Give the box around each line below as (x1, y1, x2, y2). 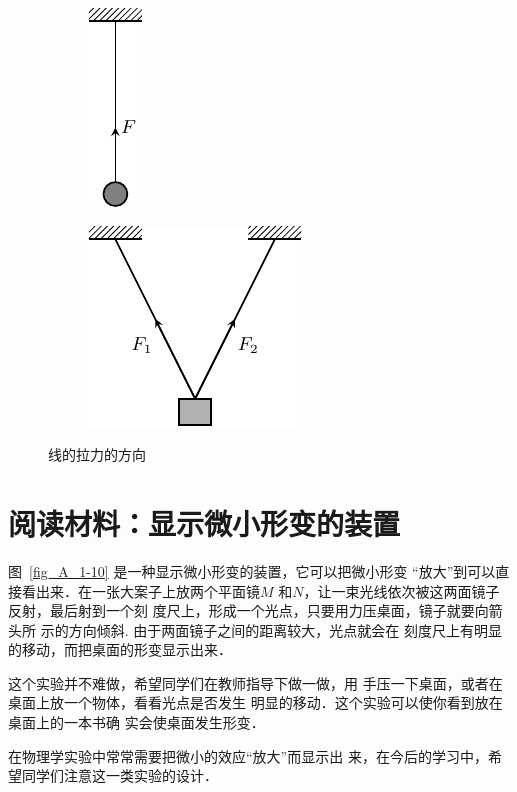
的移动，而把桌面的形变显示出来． (8, 639, 232, 660)
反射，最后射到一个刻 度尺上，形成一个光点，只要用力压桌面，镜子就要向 (8, 600, 489, 621)
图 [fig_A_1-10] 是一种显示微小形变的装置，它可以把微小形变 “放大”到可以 (8, 560, 496, 581)
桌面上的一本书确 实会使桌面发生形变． (8, 712, 265, 733)
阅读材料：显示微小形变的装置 (8, 502, 401, 543)
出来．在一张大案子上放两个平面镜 (35, 580, 260, 601)
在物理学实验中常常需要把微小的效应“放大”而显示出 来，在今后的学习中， (8, 745, 488, 766)
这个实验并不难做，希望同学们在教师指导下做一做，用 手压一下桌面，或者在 (8, 672, 503, 693)
